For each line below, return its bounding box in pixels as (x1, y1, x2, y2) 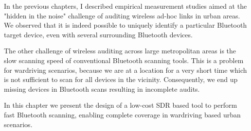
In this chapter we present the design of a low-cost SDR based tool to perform (4, 100, 237, 110)
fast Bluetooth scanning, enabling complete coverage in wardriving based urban (4, 109, 241, 119)
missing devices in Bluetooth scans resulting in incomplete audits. (4, 83, 200, 94)
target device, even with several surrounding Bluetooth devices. (4, 29, 193, 39)
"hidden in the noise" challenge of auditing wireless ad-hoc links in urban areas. (4, 10, 240, 20)
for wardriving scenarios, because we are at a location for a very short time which (4, 65, 247, 75)
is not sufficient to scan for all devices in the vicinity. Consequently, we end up (4, 74, 238, 84)
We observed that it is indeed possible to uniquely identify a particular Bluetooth (4, 20, 247, 30)
